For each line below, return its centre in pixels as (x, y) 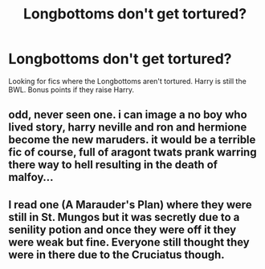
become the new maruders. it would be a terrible (132, 140)
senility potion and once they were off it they (122, 229)
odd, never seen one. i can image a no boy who (128, 115)
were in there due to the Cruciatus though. (116, 254)
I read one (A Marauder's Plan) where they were (130, 205)
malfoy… (31, 177)
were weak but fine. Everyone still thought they (129, 242)
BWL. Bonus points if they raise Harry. (71, 90)
